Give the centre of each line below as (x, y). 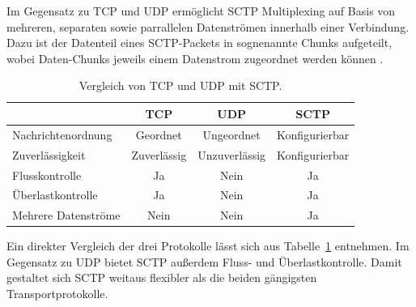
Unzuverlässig (232, 154)
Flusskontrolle (47, 175)
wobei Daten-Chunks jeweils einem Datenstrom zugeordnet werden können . (195, 58)
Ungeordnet (231, 134)
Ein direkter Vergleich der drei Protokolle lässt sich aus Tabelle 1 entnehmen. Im (208, 246)
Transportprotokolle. (57, 294)
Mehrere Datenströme (66, 215)
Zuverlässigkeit (49, 154)
